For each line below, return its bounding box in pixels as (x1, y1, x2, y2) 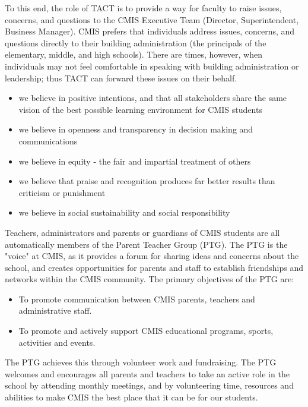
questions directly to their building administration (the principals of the (5, 36, 266, 49)
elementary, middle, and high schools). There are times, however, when (5, 48, 262, 61)
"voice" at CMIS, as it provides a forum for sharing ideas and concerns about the (5, 250, 299, 262)
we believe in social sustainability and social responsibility (18, 206, 230, 219)
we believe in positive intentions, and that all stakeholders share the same (18, 92, 287, 104)
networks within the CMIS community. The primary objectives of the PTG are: (5, 273, 294, 285)
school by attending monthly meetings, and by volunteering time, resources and (5, 379, 294, 392)
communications (18, 134, 78, 147)
